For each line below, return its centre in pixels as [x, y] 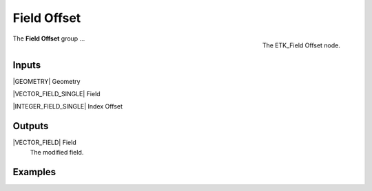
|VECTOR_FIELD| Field [44, 143]
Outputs [31, 126]
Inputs [27, 65]
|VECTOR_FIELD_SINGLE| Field [56, 94]
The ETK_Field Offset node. [301, 45]
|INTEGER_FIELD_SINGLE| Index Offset [68, 106]
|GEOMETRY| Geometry [46, 81]
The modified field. [57, 152]
